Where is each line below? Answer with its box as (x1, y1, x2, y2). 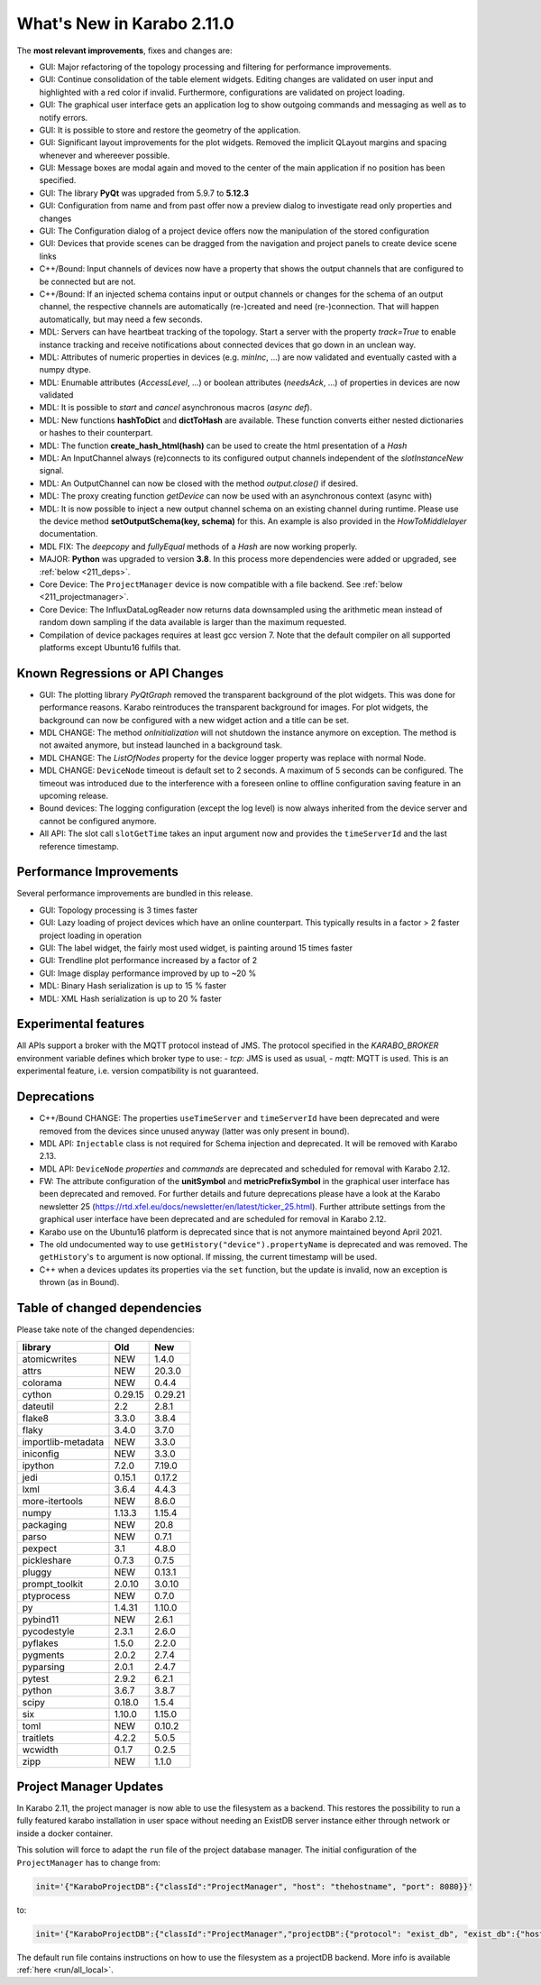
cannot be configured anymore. (39, 815, 157, 826)
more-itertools (22, 1494, 83, 1507)
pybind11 (22, 1613, 60, 1625)
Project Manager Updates (16, 1778, 164, 1794)
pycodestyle (22, 1624, 76, 1637)
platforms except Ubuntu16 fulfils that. (39, 641, 181, 653)
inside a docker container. (16, 1827, 114, 1839)
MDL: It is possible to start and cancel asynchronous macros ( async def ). (39, 402, 313, 413)
